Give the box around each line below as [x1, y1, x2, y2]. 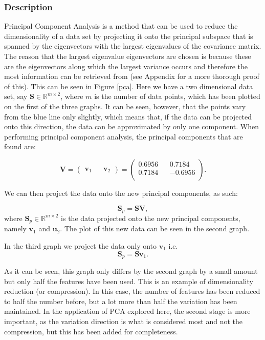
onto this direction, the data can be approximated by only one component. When [4, 121, 259, 132]
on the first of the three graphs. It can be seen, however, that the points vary [4, 101, 246, 111]
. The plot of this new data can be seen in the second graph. [60, 223, 250, 234]
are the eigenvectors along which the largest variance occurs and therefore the [4, 61, 248, 71]
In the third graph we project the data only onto [4, 241, 157, 251]
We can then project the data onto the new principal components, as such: [4, 187, 238, 198]
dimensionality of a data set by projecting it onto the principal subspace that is [4, 30, 253, 41]
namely [4, 223, 27, 234]
